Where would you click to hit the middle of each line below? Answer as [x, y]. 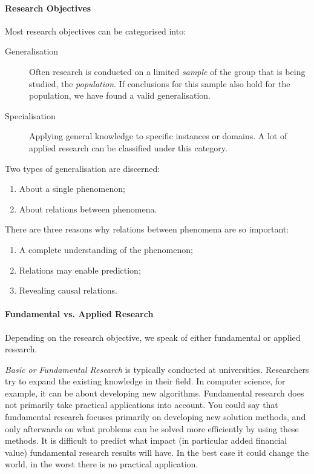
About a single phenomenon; [72, 189]
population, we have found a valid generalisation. [120, 95]
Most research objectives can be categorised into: [96, 31]
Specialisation [30, 115]
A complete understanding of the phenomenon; [106, 249]
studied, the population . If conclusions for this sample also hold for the [160, 83]
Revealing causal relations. [68, 290]
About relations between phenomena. [88, 209]
